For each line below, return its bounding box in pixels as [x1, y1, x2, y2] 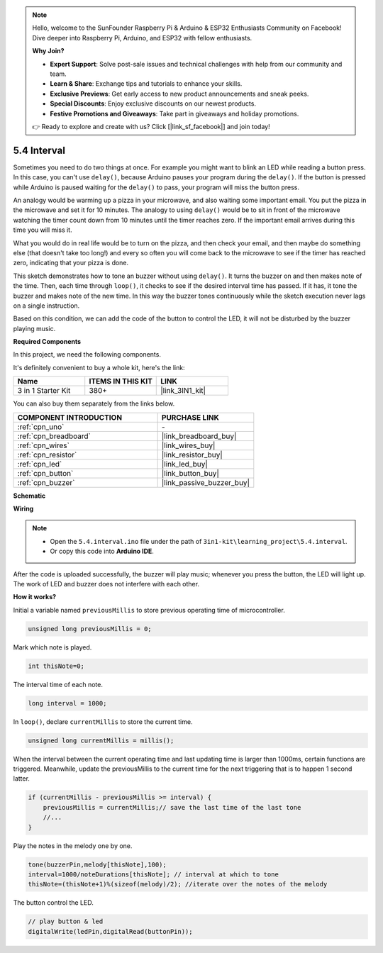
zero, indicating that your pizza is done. [13, 259, 129, 267]
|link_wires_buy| [161, 440, 216, 450]
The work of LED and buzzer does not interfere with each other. [13, 579, 200, 588]
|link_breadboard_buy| [161, 431, 237, 441]
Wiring [13, 504, 34, 513]
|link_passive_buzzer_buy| [161, 477, 250, 487]
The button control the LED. [13, 898, 94, 907]
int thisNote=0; [28, 662, 85, 670]
